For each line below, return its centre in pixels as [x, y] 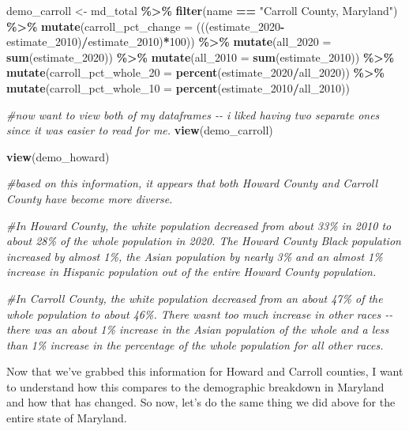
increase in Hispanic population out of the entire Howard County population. [191, 272]
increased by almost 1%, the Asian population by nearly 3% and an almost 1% [195, 256]
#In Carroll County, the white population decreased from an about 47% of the [195, 298]
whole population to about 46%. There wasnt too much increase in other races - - [200, 314]
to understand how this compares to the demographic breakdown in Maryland [195, 386]
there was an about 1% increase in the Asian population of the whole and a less [198, 329]
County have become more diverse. [90, 198]
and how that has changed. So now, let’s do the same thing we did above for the [201, 402]
